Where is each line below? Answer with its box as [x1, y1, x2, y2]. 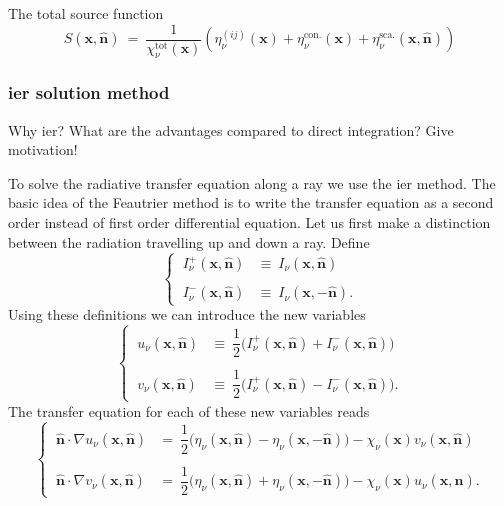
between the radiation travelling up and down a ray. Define [8, 231, 370, 252]
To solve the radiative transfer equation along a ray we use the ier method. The [8, 172, 496, 193]
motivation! [8, 139, 78, 160]
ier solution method [8, 80, 170, 105]
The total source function [8, 3, 164, 23]
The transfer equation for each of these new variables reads [8, 400, 370, 421]
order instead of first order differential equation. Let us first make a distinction [8, 212, 491, 233]
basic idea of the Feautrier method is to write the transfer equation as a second [8, 192, 494, 213]
